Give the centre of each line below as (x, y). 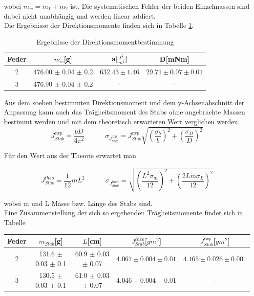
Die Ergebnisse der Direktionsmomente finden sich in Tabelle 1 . (99, 25)
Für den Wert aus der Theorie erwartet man (70, 155)
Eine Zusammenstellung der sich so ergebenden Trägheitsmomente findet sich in (124, 213)
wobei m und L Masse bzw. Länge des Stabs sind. (78, 203)
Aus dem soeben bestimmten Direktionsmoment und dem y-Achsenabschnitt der (124, 102)
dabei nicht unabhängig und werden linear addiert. (80, 15)
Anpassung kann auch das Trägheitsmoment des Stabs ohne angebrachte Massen (125, 112)
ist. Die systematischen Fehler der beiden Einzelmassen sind (160, 6)
